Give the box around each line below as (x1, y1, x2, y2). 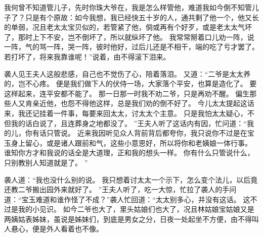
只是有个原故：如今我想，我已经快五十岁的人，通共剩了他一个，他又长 (25, 12, 259, 22)
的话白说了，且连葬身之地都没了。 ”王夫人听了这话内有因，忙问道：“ (18, 117, 247, 128)
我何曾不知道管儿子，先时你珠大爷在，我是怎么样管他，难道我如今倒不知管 (4, 2, 252, 12)
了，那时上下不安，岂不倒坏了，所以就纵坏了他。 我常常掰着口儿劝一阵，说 (4, 31, 254, 42)
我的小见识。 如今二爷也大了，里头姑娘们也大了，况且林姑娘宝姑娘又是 (18, 204, 254, 214)
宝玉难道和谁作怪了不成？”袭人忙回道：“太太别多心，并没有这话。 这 (21, 194, 250, 204)
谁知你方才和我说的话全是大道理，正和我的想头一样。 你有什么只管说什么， (4, 147, 254, 158)
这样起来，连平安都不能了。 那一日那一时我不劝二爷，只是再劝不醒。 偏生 (4, 88, 250, 98)
